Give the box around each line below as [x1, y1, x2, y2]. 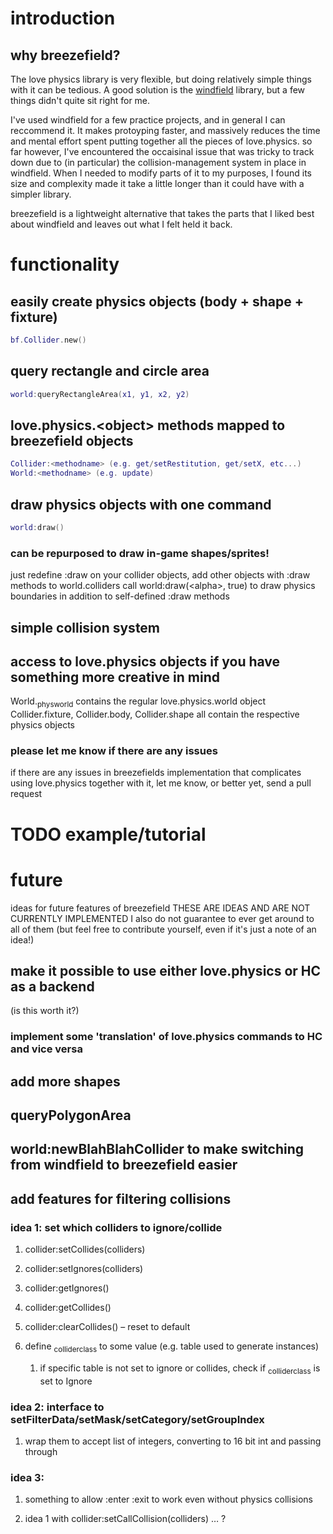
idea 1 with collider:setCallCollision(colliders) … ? [24, 1513, 227, 1525]
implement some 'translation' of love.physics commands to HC [10, 1030, 323, 1044]
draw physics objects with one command [10, 496, 272, 513]
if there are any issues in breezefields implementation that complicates [10, 767, 302, 779]
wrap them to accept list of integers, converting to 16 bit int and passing [24, 1435, 322, 1447]
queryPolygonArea [10, 1107, 132, 1124]
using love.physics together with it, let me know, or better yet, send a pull [10, 777, 312, 789]
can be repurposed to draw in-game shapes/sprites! [10, 546, 270, 560]
